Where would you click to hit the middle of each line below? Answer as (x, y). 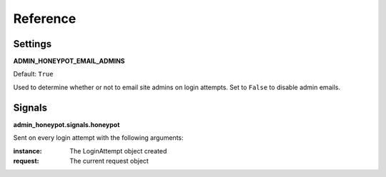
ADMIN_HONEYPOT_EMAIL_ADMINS (69, 61)
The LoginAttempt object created (118, 151)
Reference (45, 19)
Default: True (33, 74)
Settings (33, 44)
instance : (28, 151)
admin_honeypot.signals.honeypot (66, 124)
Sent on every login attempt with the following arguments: (98, 138)
